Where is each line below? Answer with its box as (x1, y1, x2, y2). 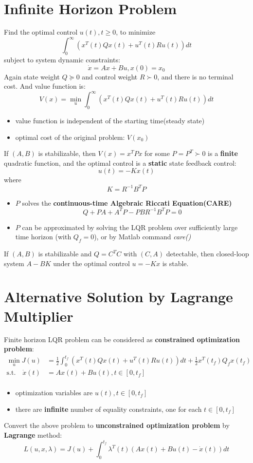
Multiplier (4, 306, 73, 326)
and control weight (82, 71, 138, 81)
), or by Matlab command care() (94, 231, 191, 242)
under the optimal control (53, 258, 130, 268)
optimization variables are (15, 387, 93, 398)
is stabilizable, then (38, 148, 96, 158)
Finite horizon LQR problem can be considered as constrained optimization (4, 334, 240, 344)
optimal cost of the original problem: (15, 132, 125, 142)
